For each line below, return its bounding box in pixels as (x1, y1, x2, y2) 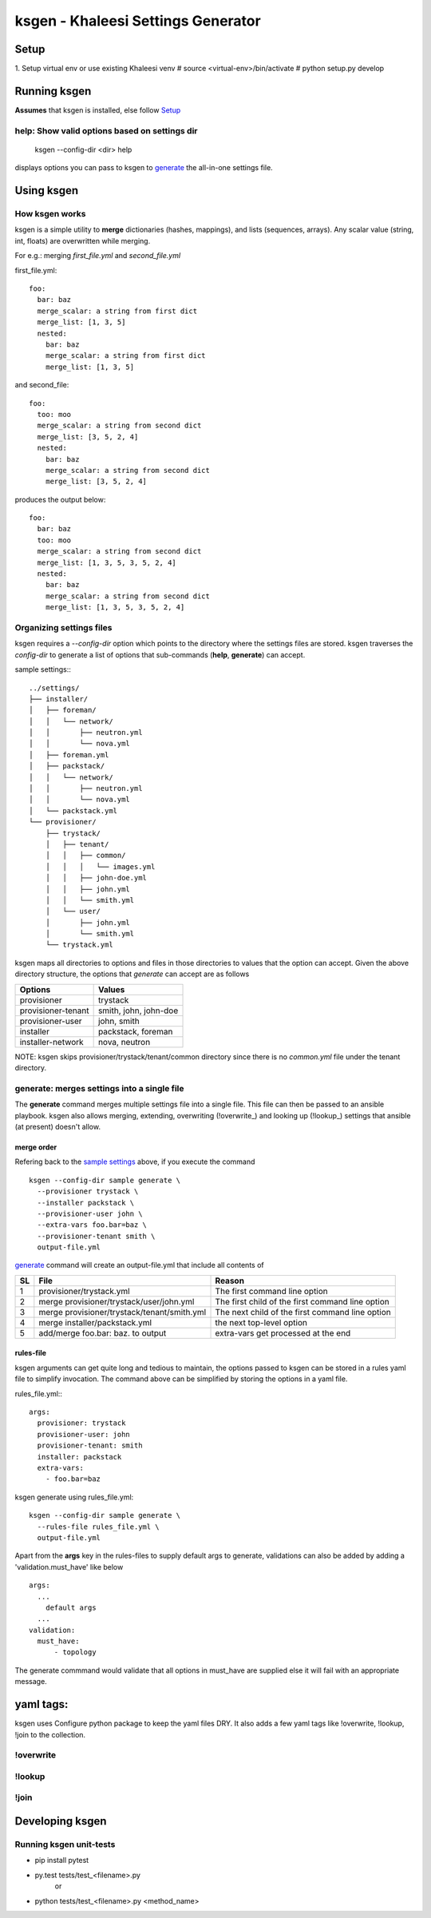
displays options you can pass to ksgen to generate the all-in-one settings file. (14, 163, 273, 173)
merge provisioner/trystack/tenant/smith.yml (38, 1306, 207, 1317)
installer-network (19, 1036, 84, 1047)
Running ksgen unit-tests (14, 1839, 116, 1850)
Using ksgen (14, 184, 79, 197)
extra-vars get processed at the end (215, 1327, 351, 1338)
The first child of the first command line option (215, 1296, 390, 1307)
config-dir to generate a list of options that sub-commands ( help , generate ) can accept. (14, 649, 306, 659)
